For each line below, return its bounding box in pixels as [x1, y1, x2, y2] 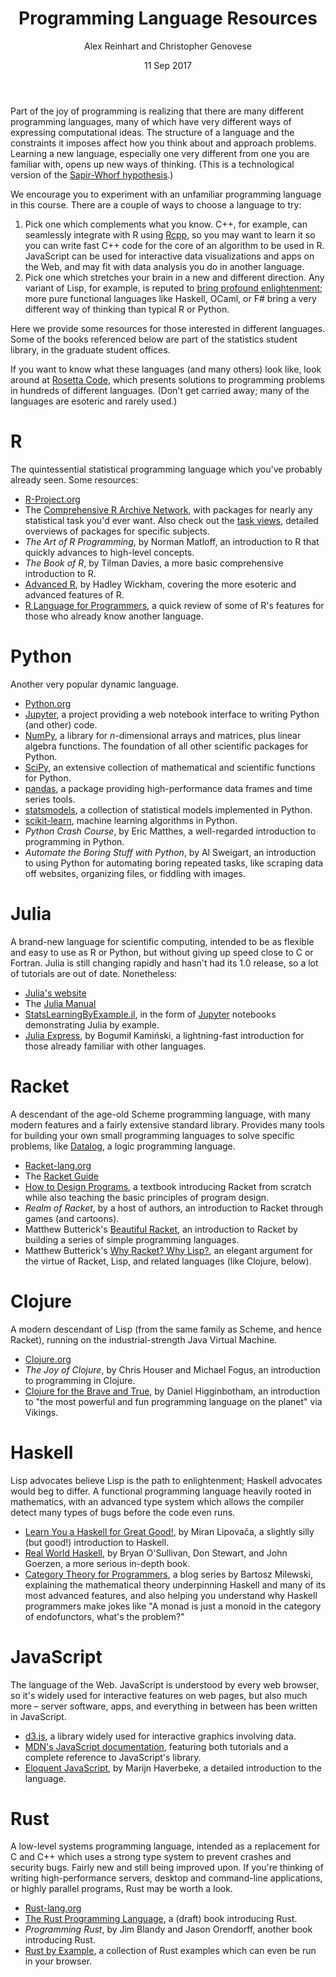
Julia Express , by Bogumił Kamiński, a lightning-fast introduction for [24, 1029, 305, 1041]
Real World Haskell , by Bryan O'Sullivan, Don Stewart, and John [24, 1547, 288, 1559]
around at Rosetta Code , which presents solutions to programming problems [10, 373, 325, 386]
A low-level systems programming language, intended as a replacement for [10, 1840, 321, 1852]
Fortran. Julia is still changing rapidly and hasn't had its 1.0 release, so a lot [10, 957, 319, 969]
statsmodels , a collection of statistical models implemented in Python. [24, 803, 313, 816]
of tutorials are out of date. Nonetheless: [10, 967, 178, 979]
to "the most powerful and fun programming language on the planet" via [24, 1395, 323, 1407]
